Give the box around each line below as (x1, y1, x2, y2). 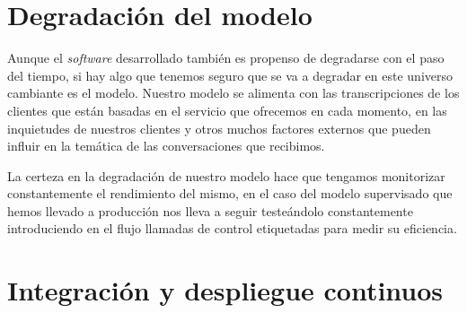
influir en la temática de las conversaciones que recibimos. (7, 136, 325, 155)
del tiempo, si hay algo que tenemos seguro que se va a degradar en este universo (7, 65, 453, 84)
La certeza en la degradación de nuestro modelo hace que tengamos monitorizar (7, 166, 445, 185)
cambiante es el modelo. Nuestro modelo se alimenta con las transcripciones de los (7, 83, 460, 102)
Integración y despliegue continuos (7, 272, 444, 309)
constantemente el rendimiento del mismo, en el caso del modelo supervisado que (7, 184, 453, 203)
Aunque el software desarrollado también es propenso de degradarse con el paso (7, 48, 445, 67)
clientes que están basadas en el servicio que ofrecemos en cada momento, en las (7, 100, 447, 119)
